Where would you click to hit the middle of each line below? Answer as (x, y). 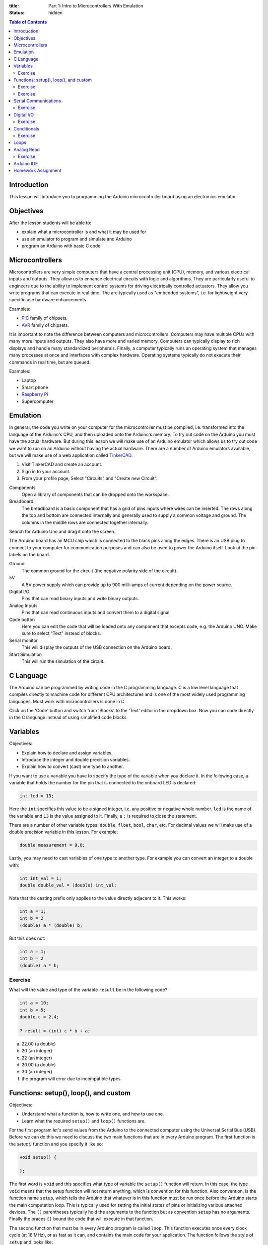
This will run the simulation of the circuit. (63, 661)
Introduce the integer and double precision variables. (76, 760)
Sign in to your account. (46, 471)
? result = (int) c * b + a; (55, 1031)
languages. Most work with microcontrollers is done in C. (67, 701)
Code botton (22, 620)
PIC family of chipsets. (45, 318)
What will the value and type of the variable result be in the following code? (88, 990)
